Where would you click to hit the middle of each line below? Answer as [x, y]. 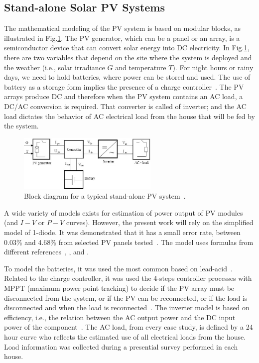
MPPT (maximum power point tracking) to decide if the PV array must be [119, 288]
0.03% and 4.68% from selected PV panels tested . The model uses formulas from [129, 242]
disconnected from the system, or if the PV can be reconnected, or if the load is [126, 298]
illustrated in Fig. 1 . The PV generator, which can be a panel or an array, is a [122, 38]
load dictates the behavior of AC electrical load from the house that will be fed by [129, 116]
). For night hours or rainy [213, 67]
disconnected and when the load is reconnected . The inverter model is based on [127, 307]
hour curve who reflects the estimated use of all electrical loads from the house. [125, 337]
